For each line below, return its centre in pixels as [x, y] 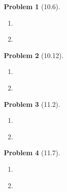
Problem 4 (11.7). [32, 153]
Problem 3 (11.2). [32, 104]
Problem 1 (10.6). [32, 6]
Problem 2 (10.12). [34, 55]
